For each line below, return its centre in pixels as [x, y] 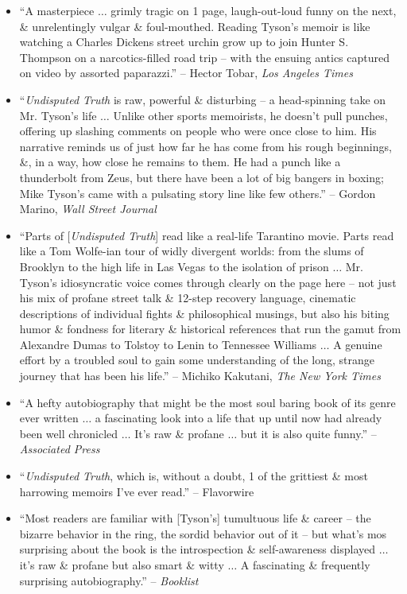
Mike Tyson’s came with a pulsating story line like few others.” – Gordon [198, 193]
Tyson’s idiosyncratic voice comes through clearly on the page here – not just [208, 282]
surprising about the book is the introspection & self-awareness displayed [198, 549]
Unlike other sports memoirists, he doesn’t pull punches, [250, 115]
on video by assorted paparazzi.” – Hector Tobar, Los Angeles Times [186, 73]
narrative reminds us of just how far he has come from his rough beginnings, [205, 146]
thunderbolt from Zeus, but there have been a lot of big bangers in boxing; [202, 177]
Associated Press [60, 449]
